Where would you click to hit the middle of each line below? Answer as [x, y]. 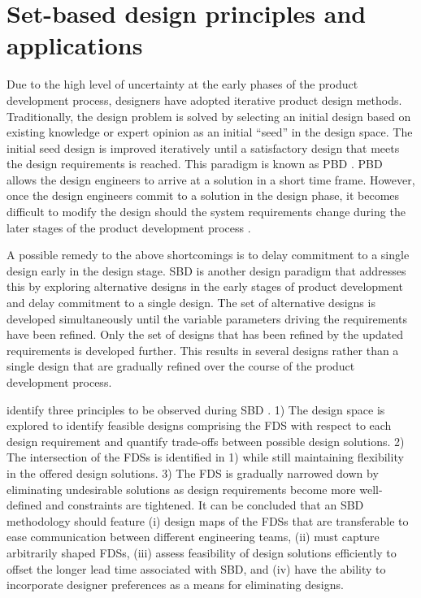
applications [75, 45]
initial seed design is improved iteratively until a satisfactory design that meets [203, 147]
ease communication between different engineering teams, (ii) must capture [193, 537]
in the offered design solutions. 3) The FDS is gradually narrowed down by [193, 472]
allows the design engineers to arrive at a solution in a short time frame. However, [211, 179]
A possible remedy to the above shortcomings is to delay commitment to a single [208, 255]
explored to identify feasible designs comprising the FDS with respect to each [199, 425]
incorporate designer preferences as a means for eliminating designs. [175, 585]
